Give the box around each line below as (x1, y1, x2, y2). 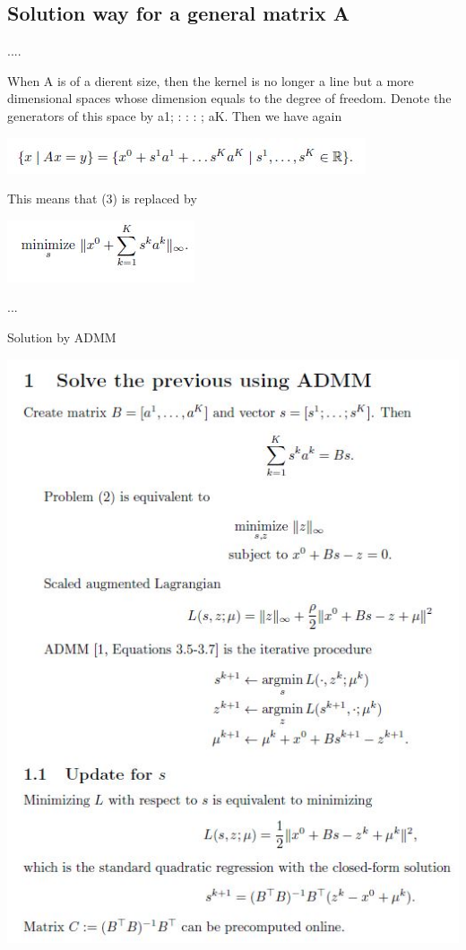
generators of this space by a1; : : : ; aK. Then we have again (7, 106, 342, 125)
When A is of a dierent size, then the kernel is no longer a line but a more (7, 71, 414, 90)
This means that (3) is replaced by (7, 189, 197, 208)
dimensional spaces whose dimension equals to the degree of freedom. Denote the (7, 89, 452, 108)
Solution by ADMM (7, 327, 116, 346)
